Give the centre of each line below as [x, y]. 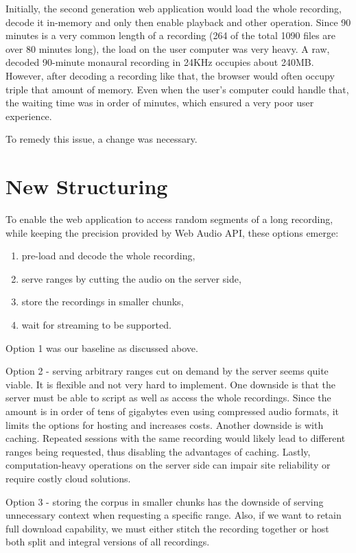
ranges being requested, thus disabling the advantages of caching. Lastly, [158, 451]
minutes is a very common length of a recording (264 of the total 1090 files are [171, 35]
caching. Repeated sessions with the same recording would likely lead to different [176, 438]
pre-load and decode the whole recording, [108, 256]
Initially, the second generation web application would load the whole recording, [174, 8]
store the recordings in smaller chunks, [103, 302]
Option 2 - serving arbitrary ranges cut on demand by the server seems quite [167, 371]
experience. [29, 116]
